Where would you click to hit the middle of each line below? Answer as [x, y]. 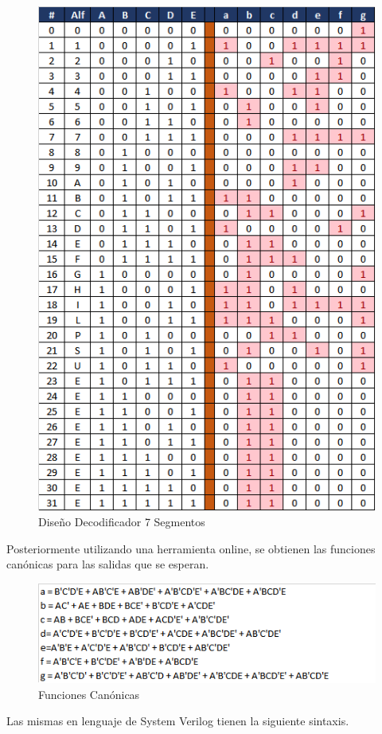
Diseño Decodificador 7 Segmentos [122, 522]
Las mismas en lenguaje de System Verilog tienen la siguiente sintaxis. [178, 721]
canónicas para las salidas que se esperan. [108, 564]
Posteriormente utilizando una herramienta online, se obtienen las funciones [191, 548]
